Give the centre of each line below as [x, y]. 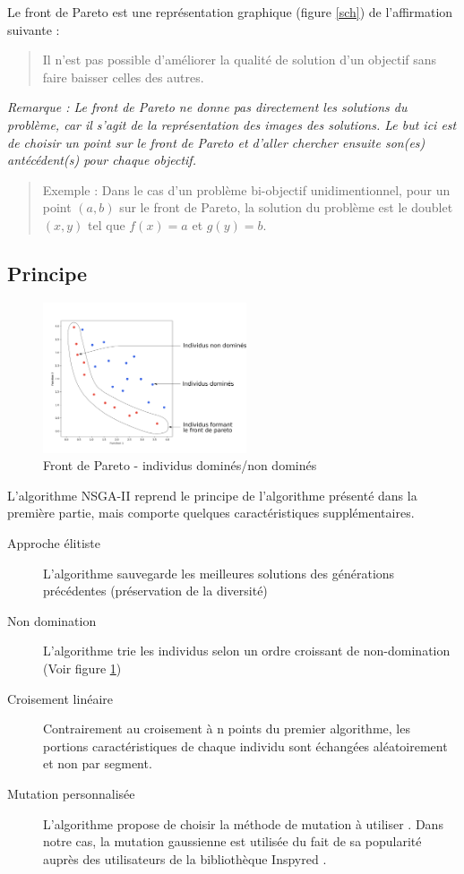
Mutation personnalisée [71, 793]
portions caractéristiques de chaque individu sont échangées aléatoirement [245, 745]
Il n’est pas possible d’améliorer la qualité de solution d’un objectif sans [240, 60]
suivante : [34, 29]
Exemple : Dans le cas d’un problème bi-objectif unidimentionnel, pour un [246, 189]
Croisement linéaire [60, 698]
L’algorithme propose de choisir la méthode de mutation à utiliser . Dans [243, 823]
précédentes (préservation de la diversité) [155, 591]
